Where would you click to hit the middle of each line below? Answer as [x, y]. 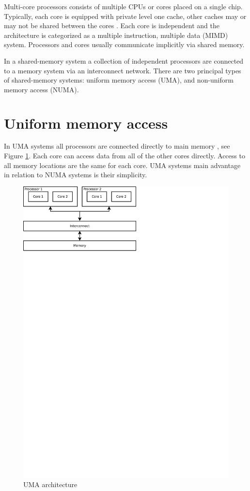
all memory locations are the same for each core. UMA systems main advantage [122, 165]
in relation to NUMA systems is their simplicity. [76, 175]
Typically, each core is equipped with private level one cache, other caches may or [125, 16]
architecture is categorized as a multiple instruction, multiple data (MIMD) [116, 35]
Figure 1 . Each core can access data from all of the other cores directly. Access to [125, 156]
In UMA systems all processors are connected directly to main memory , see [117, 146]
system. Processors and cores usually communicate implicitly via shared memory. [124, 44]
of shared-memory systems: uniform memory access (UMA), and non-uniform [119, 80]
